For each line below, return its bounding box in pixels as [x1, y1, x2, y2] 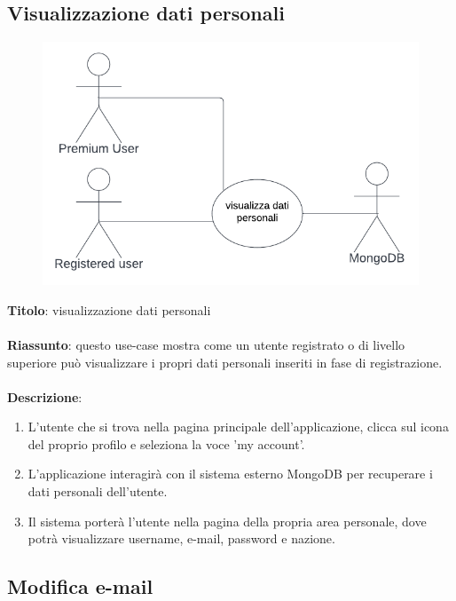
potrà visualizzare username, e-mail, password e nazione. [28, 529, 335, 548]
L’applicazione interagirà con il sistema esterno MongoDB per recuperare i [28, 464, 433, 483]
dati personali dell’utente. [28, 482, 168, 501]
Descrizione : [7, 387, 83, 406]
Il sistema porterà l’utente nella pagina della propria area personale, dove [28, 511, 427, 530]
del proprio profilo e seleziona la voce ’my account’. [28, 434, 305, 453]
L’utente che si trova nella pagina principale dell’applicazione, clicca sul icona [28, 417, 449, 436]
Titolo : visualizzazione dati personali [7, 300, 211, 319]
